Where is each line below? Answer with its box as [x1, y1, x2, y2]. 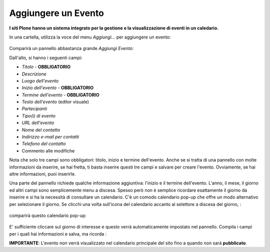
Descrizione [21, 70, 47, 77]
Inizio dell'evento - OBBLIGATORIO [21, 85, 94, 91]
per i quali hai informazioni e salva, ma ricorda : [9, 230, 107, 237]
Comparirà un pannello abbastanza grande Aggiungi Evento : [9, 45, 134, 51]
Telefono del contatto [21, 140, 66, 147]
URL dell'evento [21, 120, 54, 126]
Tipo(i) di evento [21, 112, 56, 118]
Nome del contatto [21, 126, 60, 132]
